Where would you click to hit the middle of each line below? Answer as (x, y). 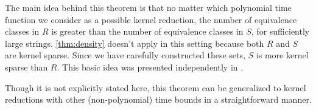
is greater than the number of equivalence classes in (147, 31)
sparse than (26, 67)
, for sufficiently (280, 31)
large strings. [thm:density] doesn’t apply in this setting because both (135, 43)
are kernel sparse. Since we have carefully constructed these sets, (125, 55)
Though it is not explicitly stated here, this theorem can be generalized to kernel (156, 87)
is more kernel (282, 55)
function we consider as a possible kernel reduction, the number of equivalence (151, 19)
